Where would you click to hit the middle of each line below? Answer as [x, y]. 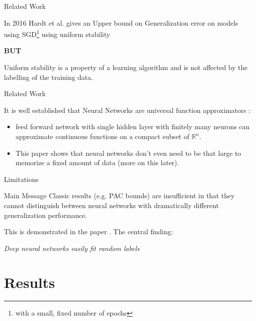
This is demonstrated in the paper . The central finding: [89, 232]
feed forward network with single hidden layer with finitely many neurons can [132, 126]
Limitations [21, 179]
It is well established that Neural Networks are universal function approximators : [127, 110]
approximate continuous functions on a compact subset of [102, 136]
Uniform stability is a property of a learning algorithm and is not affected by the [126, 67]
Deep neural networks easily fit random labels [72, 248]
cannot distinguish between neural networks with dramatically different [112, 205]
